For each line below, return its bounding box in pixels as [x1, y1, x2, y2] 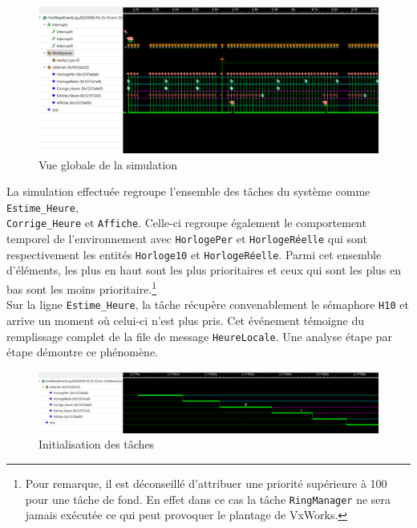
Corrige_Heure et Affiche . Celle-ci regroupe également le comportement [6, 214, 366, 231]
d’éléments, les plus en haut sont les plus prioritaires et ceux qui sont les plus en [6, 262, 402, 278]
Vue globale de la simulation [38, 156, 178, 173]
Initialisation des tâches [38, 436, 155, 453]
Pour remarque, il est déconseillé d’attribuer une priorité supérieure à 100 [25, 474, 387, 491]
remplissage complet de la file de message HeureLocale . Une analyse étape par [6, 327, 392, 344]
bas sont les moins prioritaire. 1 [6, 278, 157, 297]
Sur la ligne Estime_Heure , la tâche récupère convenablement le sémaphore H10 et [6, 296, 409, 313]
